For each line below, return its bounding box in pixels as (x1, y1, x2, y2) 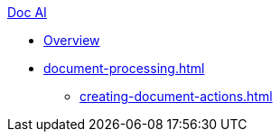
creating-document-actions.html (79, 88, 273, 104)
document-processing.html (43, 60, 205, 76)
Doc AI (7, 5, 47, 20)
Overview (43, 32, 100, 48)
